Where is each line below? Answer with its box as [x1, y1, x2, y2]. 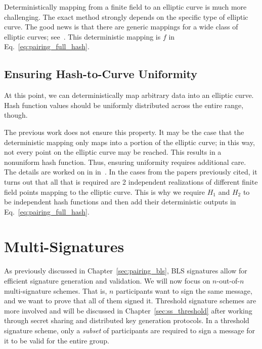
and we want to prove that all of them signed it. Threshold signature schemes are [4, 295, 256, 306]
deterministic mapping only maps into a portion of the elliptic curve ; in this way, [4, 136, 255, 147]
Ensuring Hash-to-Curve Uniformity [4, 66, 197, 82]
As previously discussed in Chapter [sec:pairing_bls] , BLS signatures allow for [4, 265, 247, 276]
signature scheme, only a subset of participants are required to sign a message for [4, 325, 255, 335]
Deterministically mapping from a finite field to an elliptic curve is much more [4, 2, 247, 12]
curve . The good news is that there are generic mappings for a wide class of [4, 21, 238, 32]
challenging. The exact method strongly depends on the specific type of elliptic [4, 11, 248, 22]
